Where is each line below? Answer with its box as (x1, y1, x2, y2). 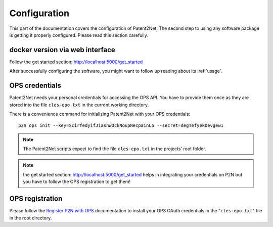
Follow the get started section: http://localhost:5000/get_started (9, 59, 143, 65)
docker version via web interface (9, 46, 116, 54)
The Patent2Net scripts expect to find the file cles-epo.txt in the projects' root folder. (23, 146, 207, 152)
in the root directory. (9, 215, 52, 221)
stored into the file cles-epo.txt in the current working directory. (9, 102, 149, 108)
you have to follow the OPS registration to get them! (23, 178, 131, 185)
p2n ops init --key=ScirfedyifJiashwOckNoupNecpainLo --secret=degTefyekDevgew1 (18, 123, 224, 128)
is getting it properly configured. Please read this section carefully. (9, 32, 149, 38)
